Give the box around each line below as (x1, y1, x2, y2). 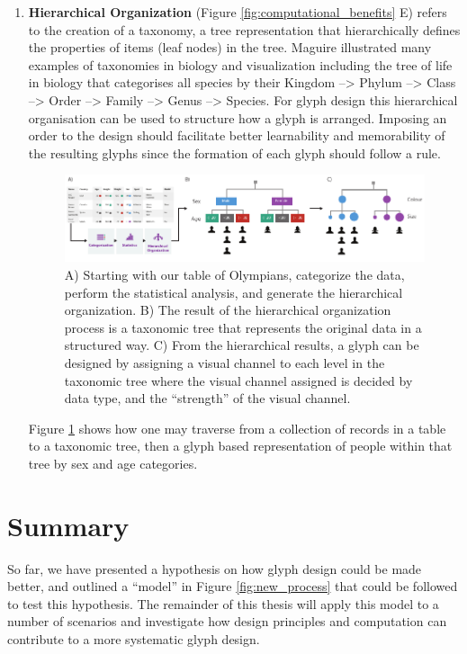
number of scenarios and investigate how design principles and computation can (7, 612, 447, 631)
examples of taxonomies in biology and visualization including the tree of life (28, 55, 453, 74)
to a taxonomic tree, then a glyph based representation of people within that (28, 436, 453, 455)
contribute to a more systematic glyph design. (7, 630, 260, 649)
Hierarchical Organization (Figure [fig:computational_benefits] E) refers (28, 3, 447, 21)
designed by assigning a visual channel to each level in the (64, 353, 385, 372)
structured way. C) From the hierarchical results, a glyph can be (64, 336, 419, 354)
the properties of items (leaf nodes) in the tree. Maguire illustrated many (28, 38, 432, 57)
